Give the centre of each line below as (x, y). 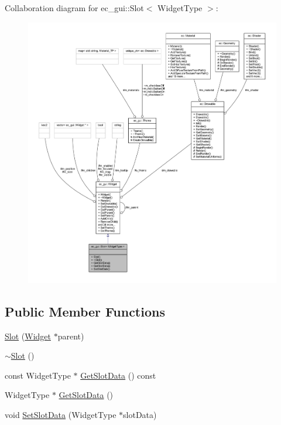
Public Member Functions (85, 311)
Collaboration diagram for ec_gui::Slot (74, 8)
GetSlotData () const (118, 375)
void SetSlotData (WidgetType (61, 415)
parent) (71, 336)
